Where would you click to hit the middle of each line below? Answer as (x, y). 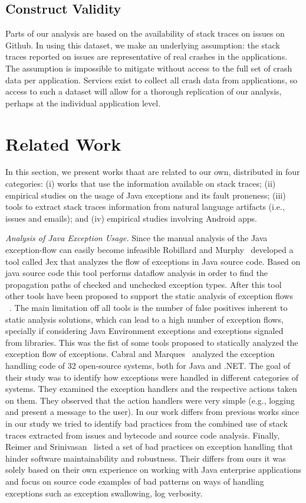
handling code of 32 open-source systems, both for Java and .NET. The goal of (148, 365)
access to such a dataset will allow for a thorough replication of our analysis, (144, 91)
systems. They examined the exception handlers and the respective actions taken (151, 389)
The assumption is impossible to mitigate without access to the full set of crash (149, 68)
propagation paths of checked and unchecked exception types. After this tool (144, 284)
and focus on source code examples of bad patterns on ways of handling (135, 481)
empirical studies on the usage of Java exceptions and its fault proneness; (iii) (146, 195)
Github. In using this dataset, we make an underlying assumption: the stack (143, 45)
